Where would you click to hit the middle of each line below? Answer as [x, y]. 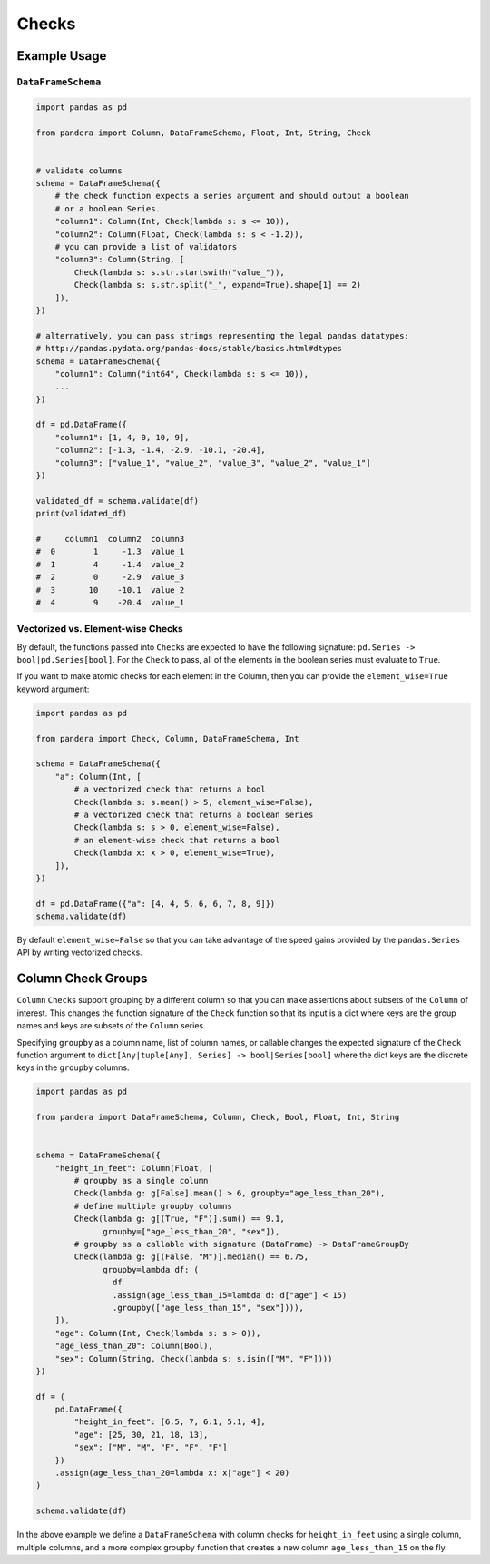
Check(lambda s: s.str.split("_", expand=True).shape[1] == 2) [218, 285]
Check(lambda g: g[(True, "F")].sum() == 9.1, [179, 1219]
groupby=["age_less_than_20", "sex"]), [191, 1231]
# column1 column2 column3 [110, 539]
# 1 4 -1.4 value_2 [110, 564]
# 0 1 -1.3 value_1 [110, 552]
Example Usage [62, 56]
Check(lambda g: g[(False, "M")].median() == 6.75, [191, 1257]
